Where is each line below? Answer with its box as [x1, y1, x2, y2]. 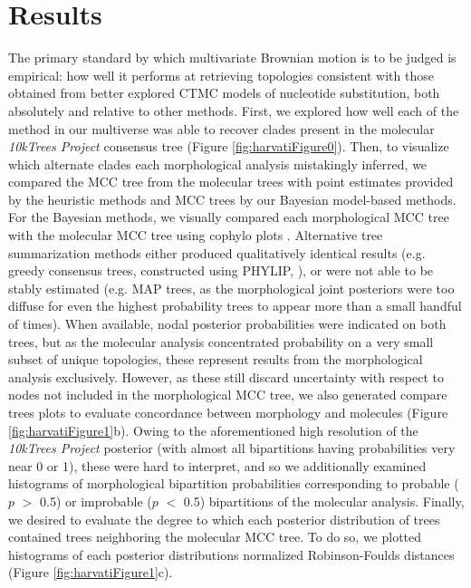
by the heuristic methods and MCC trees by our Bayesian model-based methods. [8, 189, 457, 208]
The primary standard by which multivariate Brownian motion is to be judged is [8, 48, 457, 67]
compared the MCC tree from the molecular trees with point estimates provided [8, 172, 454, 191]
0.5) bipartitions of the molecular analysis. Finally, [183, 491, 465, 510]
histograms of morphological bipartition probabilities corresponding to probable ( [8, 474, 459, 493]
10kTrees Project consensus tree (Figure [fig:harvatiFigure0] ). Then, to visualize [8, 137, 449, 156]
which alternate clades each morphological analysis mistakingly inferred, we [8, 154, 428, 173]
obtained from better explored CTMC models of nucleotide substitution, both [8, 83, 440, 102]
